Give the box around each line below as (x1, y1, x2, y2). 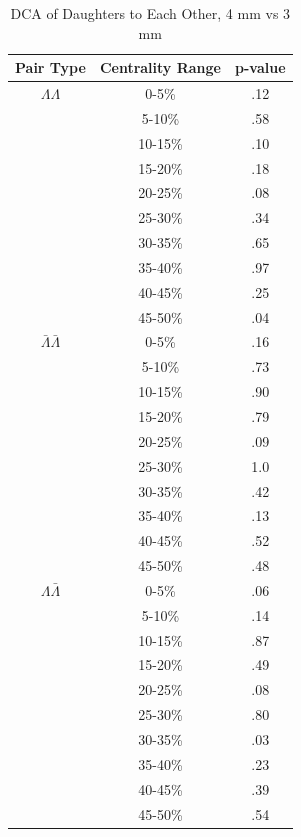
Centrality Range (99, 57, 221, 78)
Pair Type (15, 57, 86, 78)
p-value (235, 57, 286, 78)
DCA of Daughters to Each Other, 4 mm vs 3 (10, 3, 291, 23)
